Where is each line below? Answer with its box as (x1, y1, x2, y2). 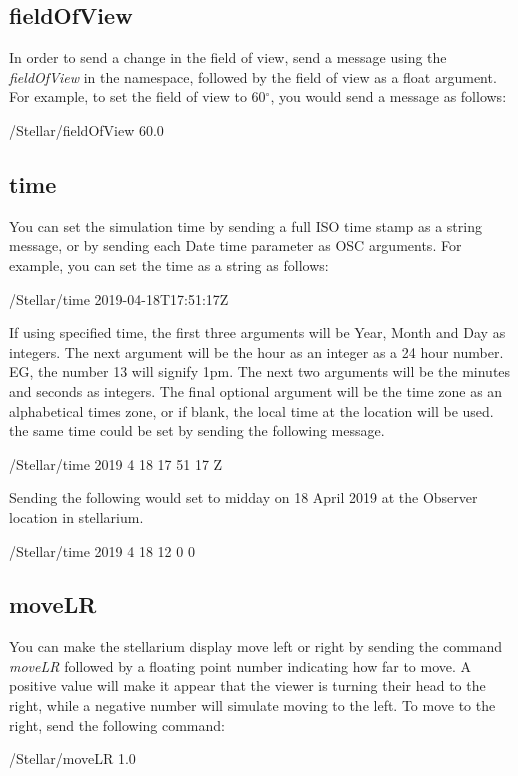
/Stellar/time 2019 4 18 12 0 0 (9, 540, 195, 561)
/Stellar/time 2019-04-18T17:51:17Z (9, 288, 229, 309)
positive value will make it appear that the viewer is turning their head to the (9, 675, 486, 696)
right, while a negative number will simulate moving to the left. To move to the (9, 695, 496, 716)
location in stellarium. (9, 506, 144, 527)
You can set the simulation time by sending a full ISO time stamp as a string (9, 215, 482, 236)
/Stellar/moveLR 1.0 (9, 748, 136, 769)
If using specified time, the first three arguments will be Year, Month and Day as (9, 322, 506, 343)
